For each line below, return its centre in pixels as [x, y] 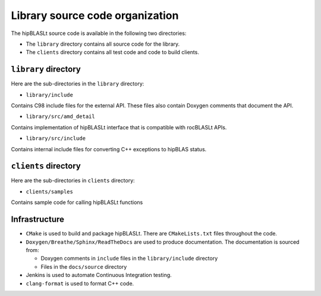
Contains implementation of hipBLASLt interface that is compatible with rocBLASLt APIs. [119, 127]
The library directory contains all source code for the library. [103, 44]
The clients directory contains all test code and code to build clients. [112, 52]
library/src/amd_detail [60, 117]
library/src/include [56, 139]
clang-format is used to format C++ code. [80, 283]
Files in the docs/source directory [84, 266]
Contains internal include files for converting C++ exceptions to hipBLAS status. [109, 149]
